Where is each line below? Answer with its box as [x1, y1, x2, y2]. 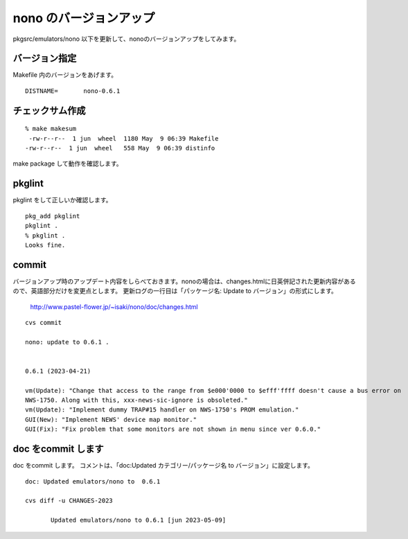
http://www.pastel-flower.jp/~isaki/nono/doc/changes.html [30, 302, 198, 311]
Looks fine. [25, 241, 66, 249]
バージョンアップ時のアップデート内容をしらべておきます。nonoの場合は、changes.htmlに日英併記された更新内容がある [12, 277, 356, 285]
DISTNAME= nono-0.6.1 [25, 87, 121, 95]
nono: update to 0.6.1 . [25, 338, 109, 346]
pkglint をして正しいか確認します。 [12, 196, 112, 204]
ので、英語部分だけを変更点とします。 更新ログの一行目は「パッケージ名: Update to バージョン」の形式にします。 [12, 287, 337, 295]
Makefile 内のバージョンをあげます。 [12, 71, 118, 79]
